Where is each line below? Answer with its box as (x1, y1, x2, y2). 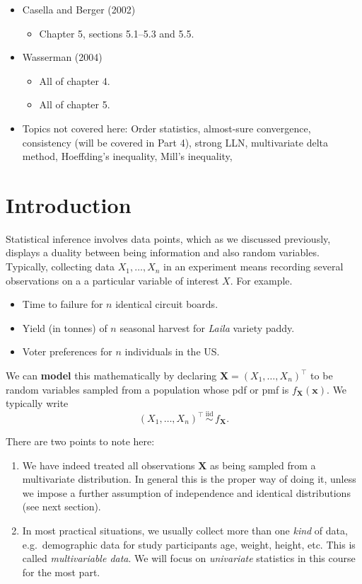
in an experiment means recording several (163, 259, 344, 274)
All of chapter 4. (39, 73, 110, 88)
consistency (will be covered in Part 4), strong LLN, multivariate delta (22, 134, 329, 149)
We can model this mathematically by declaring (6, 368, 217, 383)
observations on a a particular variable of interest (6, 273, 219, 287)
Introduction (6, 190, 132, 219)
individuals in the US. (124, 344, 220, 359)
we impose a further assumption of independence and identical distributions (22, 485, 351, 500)
